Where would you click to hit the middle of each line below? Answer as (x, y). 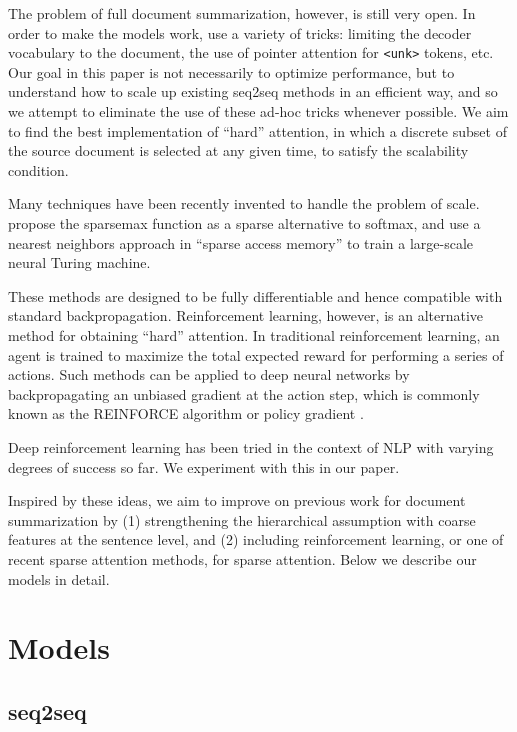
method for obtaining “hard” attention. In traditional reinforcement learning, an (254, 334)
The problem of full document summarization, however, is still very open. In (242, 13)
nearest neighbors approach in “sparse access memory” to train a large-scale (241, 242)
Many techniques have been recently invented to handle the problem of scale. (244, 203)
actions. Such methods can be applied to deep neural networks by (209, 374)
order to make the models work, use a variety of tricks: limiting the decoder (240, 32)
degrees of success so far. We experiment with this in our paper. (204, 466)
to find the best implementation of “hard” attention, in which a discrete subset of (257, 130)
